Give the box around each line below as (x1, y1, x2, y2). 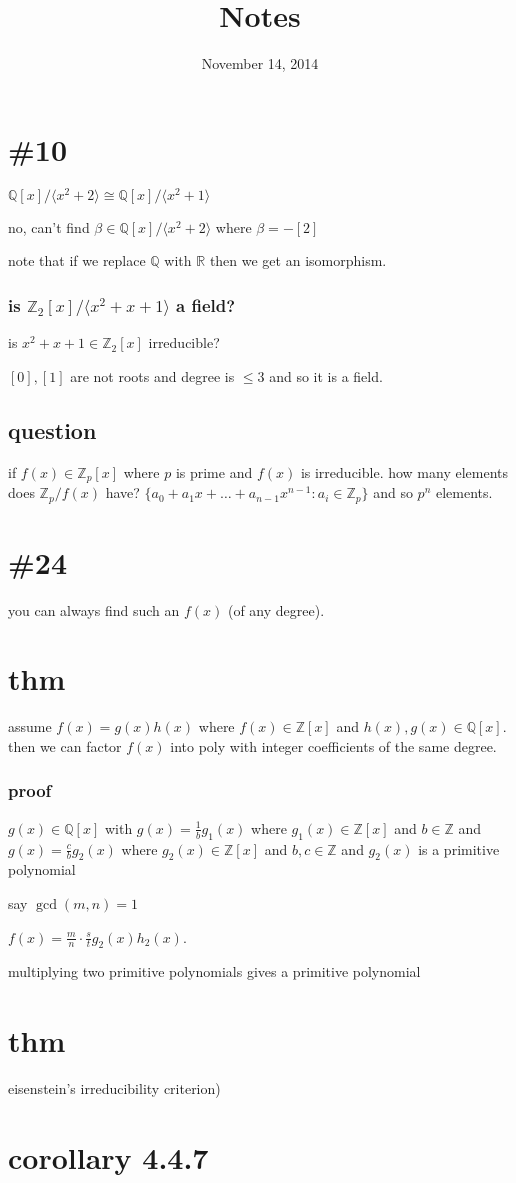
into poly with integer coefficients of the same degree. (170, 735, 497, 756)
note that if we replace (8, 250, 146, 271)
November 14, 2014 (201, 53, 319, 74)
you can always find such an (8, 599, 180, 620)
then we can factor (8, 735, 122, 756)
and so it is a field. (269, 365, 383, 386)
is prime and (175, 461, 253, 482)
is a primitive (418, 838, 500, 859)
